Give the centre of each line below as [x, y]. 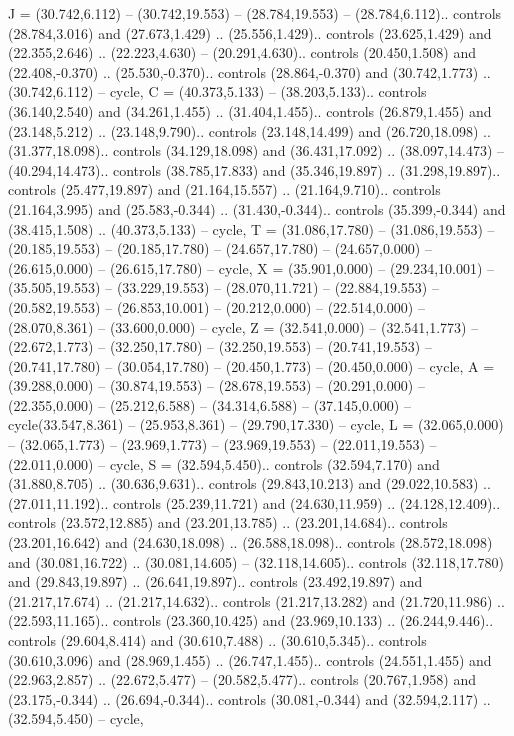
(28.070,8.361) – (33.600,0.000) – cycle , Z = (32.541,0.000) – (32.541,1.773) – [243, 326]
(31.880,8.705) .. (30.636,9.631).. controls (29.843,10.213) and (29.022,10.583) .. [249, 483]
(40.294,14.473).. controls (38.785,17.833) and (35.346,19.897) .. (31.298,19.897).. [254, 169]
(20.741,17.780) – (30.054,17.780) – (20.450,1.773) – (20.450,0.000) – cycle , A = [251, 365]
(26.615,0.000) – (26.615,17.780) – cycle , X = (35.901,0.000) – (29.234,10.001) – [251, 267]
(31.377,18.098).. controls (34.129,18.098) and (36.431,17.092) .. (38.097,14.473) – [256, 150]
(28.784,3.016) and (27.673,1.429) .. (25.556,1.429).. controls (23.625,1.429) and [250, 32]
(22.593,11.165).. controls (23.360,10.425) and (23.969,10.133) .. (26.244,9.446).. [251, 620]
